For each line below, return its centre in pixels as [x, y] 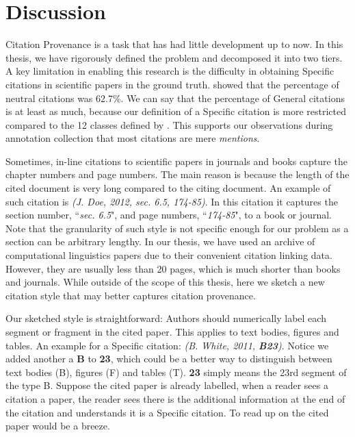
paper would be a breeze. [58, 426]
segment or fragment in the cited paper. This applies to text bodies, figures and [172, 332]
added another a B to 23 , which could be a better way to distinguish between [169, 359]
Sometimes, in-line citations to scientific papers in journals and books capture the [176, 161]
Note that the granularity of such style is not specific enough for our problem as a [177, 228]
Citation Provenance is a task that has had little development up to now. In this [174, 44]
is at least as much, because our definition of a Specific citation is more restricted [176, 111]
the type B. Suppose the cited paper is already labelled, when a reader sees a [167, 385]
